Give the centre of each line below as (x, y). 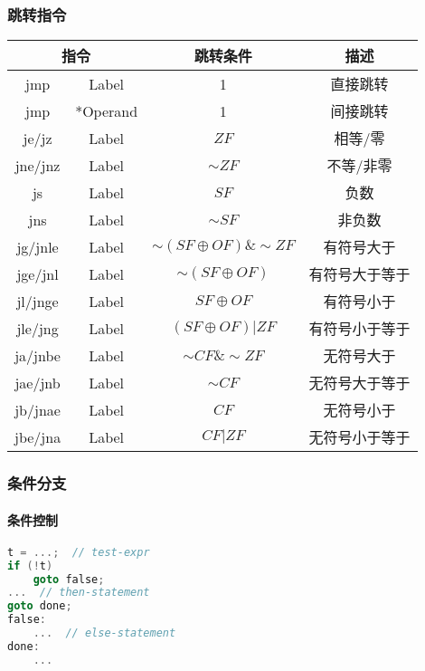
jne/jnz (38, 165)
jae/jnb (38, 382)
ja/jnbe (38, 355)
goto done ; (40, 606)
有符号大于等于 (359, 274)
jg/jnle (38, 246)
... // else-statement (104, 633)
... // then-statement (79, 593)
